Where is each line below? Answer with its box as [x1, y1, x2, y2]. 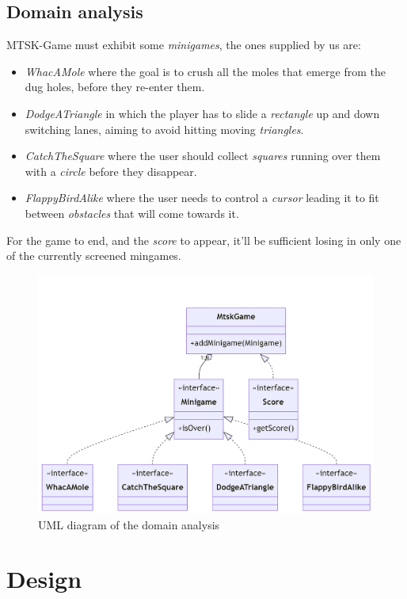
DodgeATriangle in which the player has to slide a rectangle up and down [25, 105, 380, 121]
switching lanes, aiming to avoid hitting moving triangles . [25, 120, 304, 137]
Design [6, 563, 82, 595]
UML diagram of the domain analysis [38, 516, 220, 532]
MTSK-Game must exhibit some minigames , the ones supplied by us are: [6, 36, 361, 53]
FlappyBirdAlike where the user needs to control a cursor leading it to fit [25, 189, 379, 206]
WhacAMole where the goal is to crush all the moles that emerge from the [25, 63, 386, 79]
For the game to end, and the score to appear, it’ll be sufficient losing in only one [6, 231, 401, 248]
